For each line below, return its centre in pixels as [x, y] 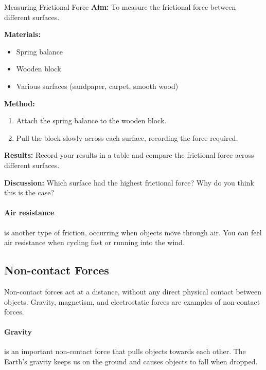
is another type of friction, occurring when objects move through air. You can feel [133, 232]
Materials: [22, 34]
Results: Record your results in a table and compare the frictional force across [129, 155]
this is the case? [29, 192]
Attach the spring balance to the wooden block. [91, 121]
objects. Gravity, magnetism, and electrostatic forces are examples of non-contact [132, 301]
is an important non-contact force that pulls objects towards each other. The [125, 351]
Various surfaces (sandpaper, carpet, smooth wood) [97, 86]
